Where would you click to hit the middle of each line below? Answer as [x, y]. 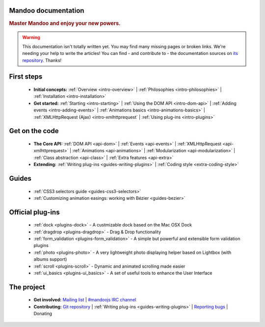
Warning [31, 37]
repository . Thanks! [42, 60]
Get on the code [34, 131]
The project [27, 287]
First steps [26, 77]
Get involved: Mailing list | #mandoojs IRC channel [85, 300]
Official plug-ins [34, 212]
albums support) [50, 259]
